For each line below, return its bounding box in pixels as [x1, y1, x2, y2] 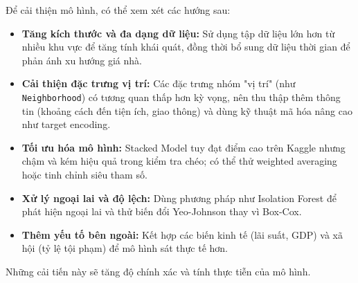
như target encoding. [21, 117, 111, 131]
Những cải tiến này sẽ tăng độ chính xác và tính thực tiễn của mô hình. [6, 264, 311, 278]
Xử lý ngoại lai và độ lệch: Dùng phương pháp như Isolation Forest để [21, 190, 337, 205]
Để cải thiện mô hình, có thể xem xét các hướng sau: [6, 3, 231, 17]
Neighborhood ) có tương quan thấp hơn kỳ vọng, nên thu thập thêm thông [21, 89, 341, 104]
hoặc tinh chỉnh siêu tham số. [21, 167, 147, 181]
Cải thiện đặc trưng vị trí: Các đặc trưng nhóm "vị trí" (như [21, 76, 296, 91]
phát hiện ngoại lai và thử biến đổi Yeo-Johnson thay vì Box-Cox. [21, 204, 302, 219]
